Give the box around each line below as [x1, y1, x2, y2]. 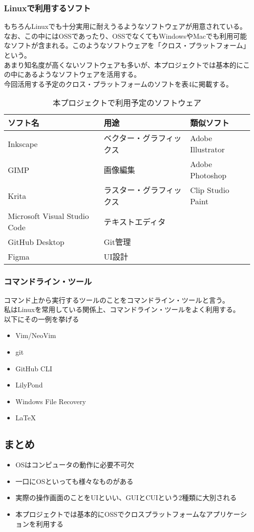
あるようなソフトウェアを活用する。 [24, 69, 141, 79]
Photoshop [190, 169, 227, 181]
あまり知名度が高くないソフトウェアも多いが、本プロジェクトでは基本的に [4, 59, 243, 70]
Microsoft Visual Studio [8, 210, 89, 222]
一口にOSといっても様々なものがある [15, 476, 134, 486]
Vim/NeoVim [15, 330, 56, 340]
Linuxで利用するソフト [4, 1, 91, 14]
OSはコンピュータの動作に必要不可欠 [15, 459, 134, 470]
